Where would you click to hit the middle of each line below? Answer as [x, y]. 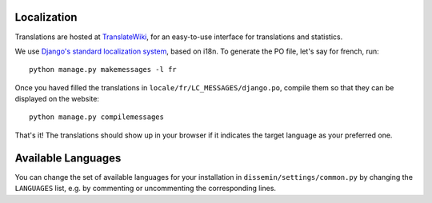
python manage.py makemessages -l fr [103, 70]
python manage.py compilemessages [96, 117]
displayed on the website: [57, 99]
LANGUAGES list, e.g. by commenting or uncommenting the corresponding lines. [145, 189]
